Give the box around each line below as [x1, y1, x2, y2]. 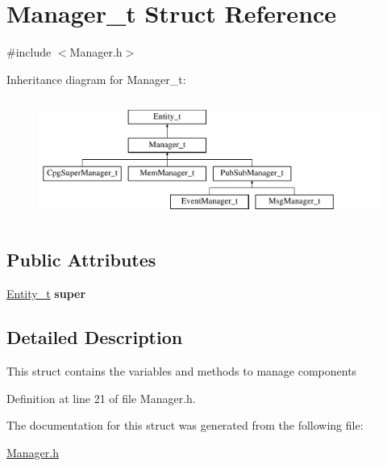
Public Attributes [6, 247, 156, 272]
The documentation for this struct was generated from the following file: [6, 417, 364, 434]
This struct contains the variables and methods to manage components [6, 363, 357, 380]
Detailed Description [6, 325, 183, 350]
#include [6, 44, 52, 61]
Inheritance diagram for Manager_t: [6, 70, 186, 87]
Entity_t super [6, 285, 86, 302]
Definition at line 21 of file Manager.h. [6, 389, 196, 406]
